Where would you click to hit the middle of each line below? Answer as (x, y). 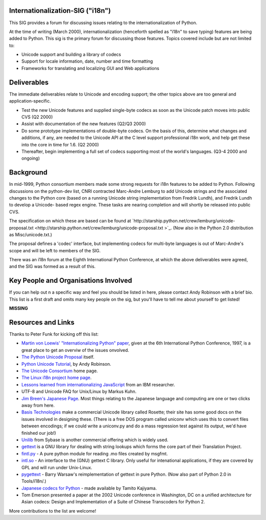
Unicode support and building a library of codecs (71, 55)
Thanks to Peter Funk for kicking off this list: (54, 334)
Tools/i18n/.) (34, 481)
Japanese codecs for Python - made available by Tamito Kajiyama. (89, 488)
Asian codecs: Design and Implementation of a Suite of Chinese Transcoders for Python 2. (113, 502)
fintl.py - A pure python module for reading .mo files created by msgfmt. (95, 453)
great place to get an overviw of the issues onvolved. (75, 350)
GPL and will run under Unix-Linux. (57, 467)
